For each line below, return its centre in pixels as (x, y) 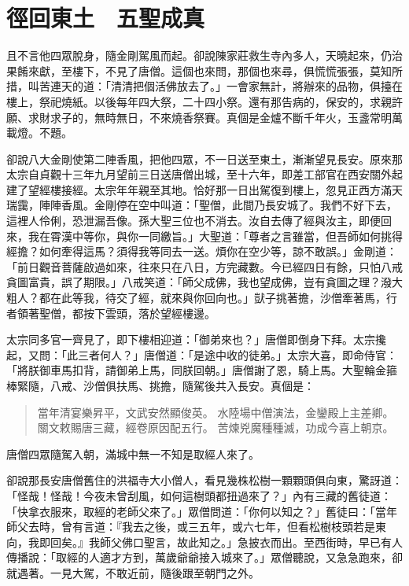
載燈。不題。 (39, 133)
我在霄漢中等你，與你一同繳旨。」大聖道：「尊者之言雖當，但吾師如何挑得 (215, 236)
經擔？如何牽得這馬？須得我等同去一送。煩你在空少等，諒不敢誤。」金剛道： (202, 251)
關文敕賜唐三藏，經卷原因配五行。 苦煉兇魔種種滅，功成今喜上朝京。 (216, 428)
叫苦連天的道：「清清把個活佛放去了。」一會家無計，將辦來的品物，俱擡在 (215, 86)
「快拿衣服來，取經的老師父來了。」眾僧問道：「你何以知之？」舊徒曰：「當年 (202, 511)
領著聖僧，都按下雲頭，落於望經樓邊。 (116, 313)
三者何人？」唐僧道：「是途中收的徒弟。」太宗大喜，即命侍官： (237, 354)
